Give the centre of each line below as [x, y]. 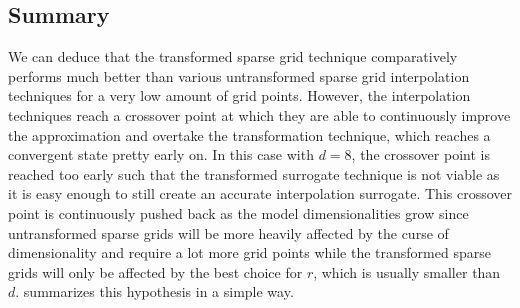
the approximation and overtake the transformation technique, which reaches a [249, 134]
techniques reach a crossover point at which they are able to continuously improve [259, 114]
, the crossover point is [420, 154]
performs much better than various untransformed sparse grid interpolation [239, 75]
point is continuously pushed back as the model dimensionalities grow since [238, 212]
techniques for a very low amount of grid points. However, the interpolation [239, 95]
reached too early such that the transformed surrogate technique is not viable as [254, 173]
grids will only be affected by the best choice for [155, 271]
